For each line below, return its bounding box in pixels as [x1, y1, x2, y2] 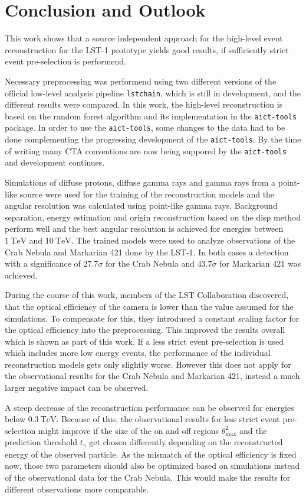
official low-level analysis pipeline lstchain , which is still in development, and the [5, 86, 301, 99]
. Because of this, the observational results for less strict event [56, 413, 280, 425]
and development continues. [5, 156, 105, 169]
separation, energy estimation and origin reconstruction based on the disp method [5, 210, 301, 223]
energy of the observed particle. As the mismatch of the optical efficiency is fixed [5, 448, 297, 460]
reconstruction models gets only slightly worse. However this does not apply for [5, 358, 291, 370]
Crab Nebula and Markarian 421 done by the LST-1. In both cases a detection [5, 245, 289, 258]
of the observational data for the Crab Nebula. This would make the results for [5, 471, 291, 484]
